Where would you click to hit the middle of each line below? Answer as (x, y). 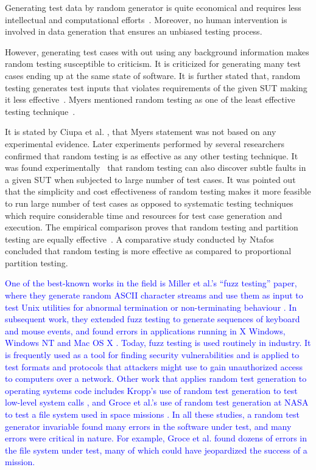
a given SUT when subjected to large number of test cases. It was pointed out (150, 179)
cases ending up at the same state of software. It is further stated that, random (153, 75)
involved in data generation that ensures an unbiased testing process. (134, 31)
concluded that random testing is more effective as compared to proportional (148, 251)
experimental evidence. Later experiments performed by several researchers (145, 143)
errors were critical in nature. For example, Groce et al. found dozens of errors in (156, 438)
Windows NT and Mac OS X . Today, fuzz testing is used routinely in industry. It (158, 343)
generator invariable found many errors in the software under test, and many (148, 426)
